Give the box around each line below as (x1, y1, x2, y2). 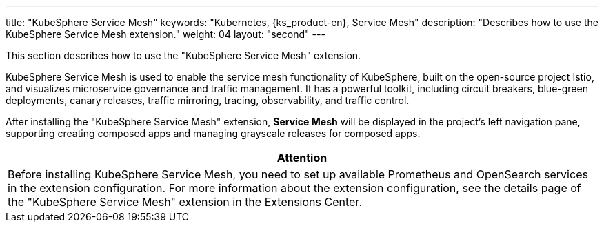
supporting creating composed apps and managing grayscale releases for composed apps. (6, 127, 421, 139)
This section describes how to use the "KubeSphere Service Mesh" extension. (6, 50, 361, 61)
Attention (276, 151, 328, 165)
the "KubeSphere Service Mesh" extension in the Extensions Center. (8, 195, 362, 209)
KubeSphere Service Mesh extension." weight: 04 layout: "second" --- (6, 28, 325, 40)
